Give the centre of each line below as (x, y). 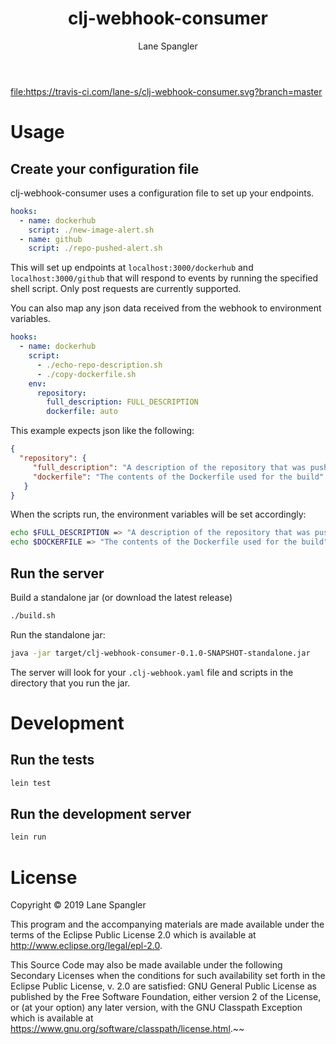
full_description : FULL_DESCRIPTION (122, 402)
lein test (31, 783)
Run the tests (52, 760)
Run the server (57, 573)
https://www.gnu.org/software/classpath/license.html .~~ (127, 1029)
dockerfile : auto (82, 412)
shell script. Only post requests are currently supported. (126, 289)
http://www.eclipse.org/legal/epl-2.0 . (86, 946)
